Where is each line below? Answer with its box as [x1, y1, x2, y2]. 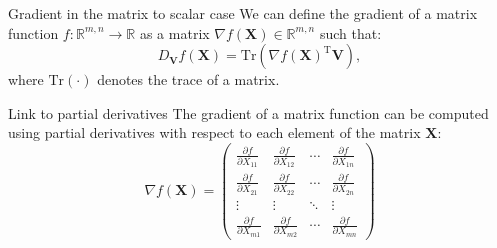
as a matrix [139, 22, 210, 43]
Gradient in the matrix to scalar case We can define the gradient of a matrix [8, 3, 478, 23]
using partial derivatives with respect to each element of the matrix [8, 122, 421, 143]
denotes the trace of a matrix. [97, 69, 280, 90]
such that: [319, 22, 382, 43]
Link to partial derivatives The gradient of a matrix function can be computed [8, 102, 489, 123]
